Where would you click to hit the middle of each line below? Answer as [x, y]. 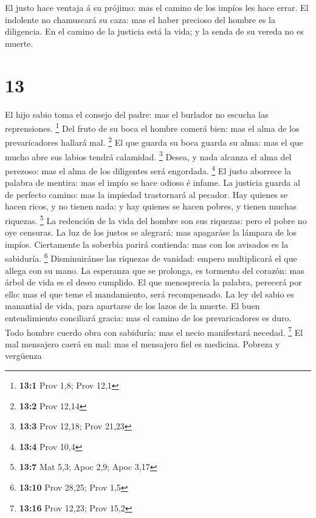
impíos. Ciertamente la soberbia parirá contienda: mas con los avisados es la [147, 244]
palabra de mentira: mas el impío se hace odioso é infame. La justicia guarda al [153, 182]
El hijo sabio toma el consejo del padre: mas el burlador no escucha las [137, 114]
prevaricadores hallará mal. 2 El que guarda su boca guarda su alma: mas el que [154, 141]
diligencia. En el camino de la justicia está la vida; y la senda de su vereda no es [154, 31]
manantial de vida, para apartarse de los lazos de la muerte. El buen [132, 306]
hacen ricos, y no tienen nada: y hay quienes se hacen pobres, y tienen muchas [151, 206]
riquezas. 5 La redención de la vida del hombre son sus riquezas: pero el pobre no [156, 219]
